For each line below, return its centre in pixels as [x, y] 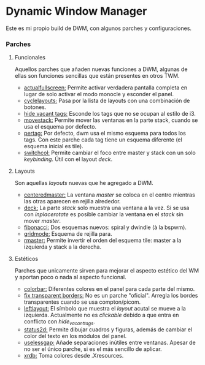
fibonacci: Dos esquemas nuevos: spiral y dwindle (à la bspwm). [105, 227]
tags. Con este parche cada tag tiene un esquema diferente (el [103, 140]
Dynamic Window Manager [76, 11]
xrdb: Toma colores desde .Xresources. [74, 356]
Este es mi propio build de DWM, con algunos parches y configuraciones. [99, 28]
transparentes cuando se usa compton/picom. [82, 302]
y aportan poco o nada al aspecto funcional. [70, 277]
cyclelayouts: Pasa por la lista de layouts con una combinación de [107, 101]
